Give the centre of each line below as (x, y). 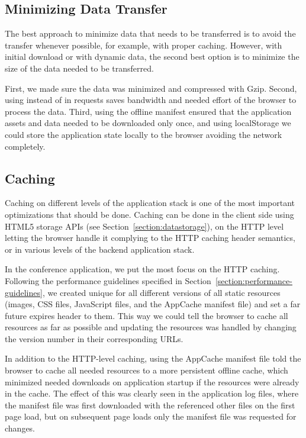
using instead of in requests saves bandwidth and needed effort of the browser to (151, 100)
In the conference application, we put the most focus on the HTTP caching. (142, 269)
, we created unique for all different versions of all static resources (161, 292)
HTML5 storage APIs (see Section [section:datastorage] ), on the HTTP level (144, 226)
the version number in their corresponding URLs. (94, 338)
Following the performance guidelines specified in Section (108, 280)
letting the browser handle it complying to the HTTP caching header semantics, (150, 238)
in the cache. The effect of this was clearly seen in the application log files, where (152, 393)
